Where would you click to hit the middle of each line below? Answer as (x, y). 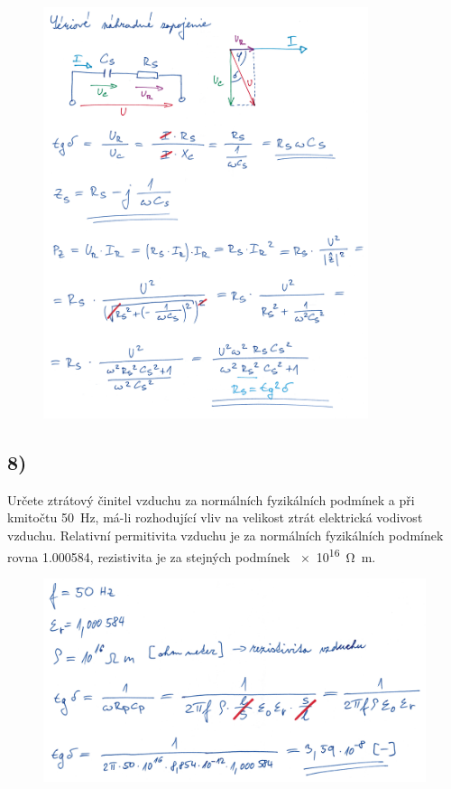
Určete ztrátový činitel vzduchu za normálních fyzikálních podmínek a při (211, 499)
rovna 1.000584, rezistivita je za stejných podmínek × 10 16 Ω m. (192, 555)
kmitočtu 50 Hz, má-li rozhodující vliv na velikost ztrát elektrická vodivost (215, 517)
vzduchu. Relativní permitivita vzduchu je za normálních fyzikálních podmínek (225, 535)
